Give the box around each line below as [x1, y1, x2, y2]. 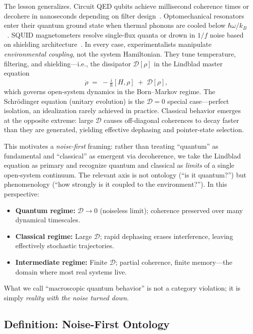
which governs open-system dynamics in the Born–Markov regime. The [4, 86, 216, 97]
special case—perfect [167, 96, 229, 106]
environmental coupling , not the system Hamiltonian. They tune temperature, [4, 48, 236, 59]
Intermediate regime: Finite [15, 257, 108, 267]
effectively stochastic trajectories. [15, 240, 114, 251]
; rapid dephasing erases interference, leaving [100, 231, 233, 241]
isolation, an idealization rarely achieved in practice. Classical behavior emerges [4, 105, 241, 116]
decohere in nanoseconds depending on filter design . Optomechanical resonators [4, 10, 244, 20]
